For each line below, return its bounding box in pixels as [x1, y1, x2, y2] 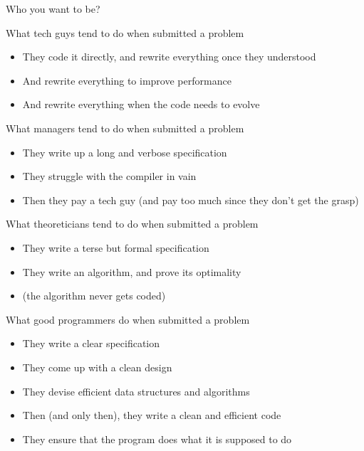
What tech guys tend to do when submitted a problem [6, 25, 244, 40]
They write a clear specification [22, 336, 160, 351]
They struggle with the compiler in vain [22, 169, 197, 184]
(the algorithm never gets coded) [22, 288, 166, 303]
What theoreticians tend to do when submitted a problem [6, 216, 259, 231]
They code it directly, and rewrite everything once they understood [22, 49, 316, 64]
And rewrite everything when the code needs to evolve [22, 97, 260, 112]
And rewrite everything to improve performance [22, 73, 232, 87]
